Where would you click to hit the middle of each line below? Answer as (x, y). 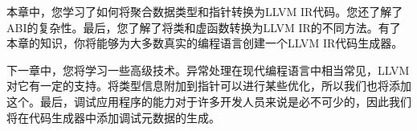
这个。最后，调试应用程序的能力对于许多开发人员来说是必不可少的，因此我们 (209, 101)
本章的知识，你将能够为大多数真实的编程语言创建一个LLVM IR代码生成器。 (205, 43)
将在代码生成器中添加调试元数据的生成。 (113, 117)
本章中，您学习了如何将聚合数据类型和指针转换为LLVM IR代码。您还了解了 (205, 11)
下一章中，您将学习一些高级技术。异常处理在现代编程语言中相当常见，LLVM (208, 70)
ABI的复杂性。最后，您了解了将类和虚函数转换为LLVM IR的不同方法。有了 (204, 27)
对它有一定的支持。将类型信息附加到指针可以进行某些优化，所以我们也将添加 (209, 86)
